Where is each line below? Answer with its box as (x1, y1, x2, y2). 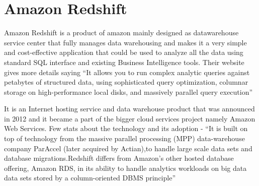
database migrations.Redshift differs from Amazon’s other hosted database (4, 153, 234, 163)
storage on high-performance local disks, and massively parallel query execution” (4, 86, 253, 97)
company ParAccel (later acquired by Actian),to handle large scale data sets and (4, 143, 252, 153)
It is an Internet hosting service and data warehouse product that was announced (4, 103, 255, 114)
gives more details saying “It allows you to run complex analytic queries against (4, 67, 250, 77)
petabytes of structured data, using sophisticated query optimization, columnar (4, 77, 248, 87)
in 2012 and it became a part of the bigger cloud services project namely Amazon (4, 113, 255, 123)
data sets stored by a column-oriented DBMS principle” (4, 172, 176, 183)
